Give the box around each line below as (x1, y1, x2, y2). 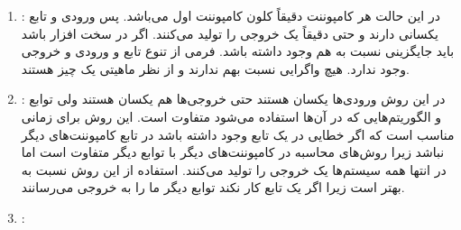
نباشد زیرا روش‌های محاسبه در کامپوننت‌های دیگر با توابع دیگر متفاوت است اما (21, 143, 445, 161)
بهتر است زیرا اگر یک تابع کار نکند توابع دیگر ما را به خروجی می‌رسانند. (21, 178, 405, 197)
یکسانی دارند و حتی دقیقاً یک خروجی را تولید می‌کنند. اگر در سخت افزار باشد (21, 23, 438, 42)
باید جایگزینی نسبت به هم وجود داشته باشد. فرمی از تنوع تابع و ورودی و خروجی (21, 41, 455, 60)
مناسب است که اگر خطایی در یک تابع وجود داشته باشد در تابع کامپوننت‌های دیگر (21, 124, 455, 143)
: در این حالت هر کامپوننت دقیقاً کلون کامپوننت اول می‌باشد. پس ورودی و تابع (21, 6, 440, 24)
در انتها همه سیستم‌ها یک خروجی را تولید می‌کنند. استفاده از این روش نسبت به (21, 160, 447, 179)
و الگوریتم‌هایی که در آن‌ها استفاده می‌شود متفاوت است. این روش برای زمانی (21, 106, 442, 125)
